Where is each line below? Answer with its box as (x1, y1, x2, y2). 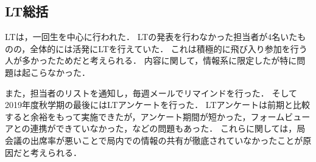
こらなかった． (30, 66, 90, 78)
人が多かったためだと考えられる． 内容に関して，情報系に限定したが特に (5, 54, 297, 67)
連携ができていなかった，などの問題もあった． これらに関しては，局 (30, 122, 306, 135)
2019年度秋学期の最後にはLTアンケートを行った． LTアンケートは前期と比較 (5, 98, 310, 111)
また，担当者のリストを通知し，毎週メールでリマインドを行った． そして (5, 86, 297, 99)
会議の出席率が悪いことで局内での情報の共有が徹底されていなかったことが (5, 133, 303, 146)
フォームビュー (250, 110, 311, 123)
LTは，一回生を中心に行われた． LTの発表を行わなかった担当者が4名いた (5, 30, 298, 43)
